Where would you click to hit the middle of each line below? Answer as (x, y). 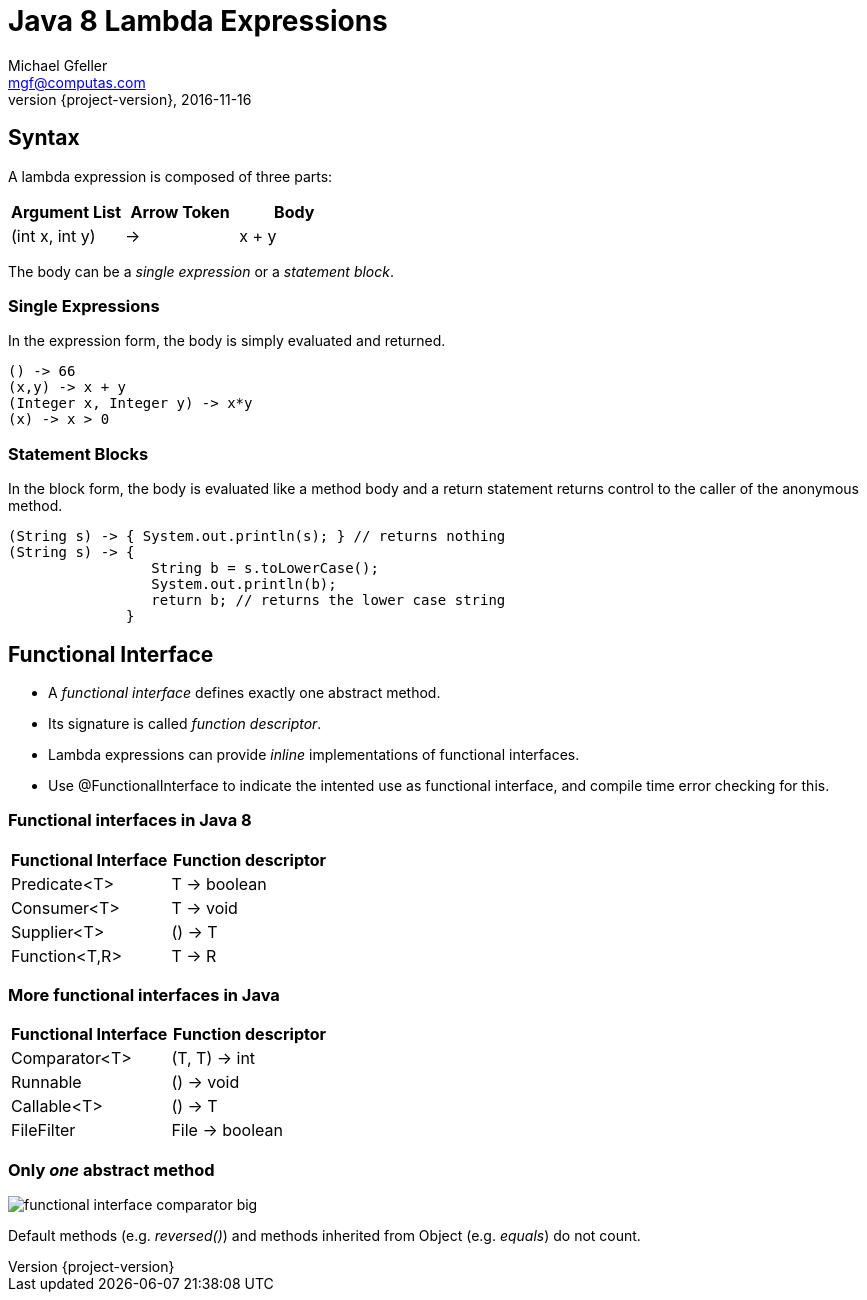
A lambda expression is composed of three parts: (170, 176)
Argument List (66, 211)
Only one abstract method (111, 1169)
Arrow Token (180, 211)
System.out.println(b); (244, 584)
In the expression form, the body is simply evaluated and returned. (227, 341)
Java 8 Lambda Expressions (198, 21)
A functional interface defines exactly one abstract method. (244, 692)
